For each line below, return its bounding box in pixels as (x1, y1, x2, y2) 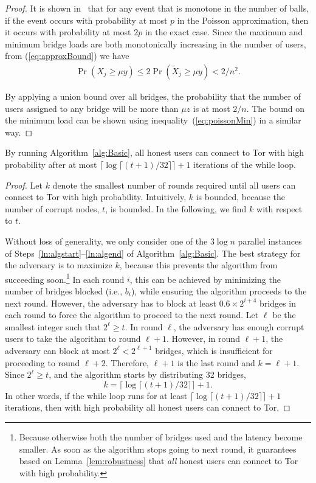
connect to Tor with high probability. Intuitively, (5, 190, 187, 203)
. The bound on (246, 102, 304, 114)
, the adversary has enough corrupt (173, 320, 304, 333)
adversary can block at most (5, 344, 110, 356)
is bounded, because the (196, 190, 286, 203)
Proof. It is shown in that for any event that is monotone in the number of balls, (5, 2, 309, 14)
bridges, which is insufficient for (155, 344, 273, 356)
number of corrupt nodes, (5, 202, 100, 215)
